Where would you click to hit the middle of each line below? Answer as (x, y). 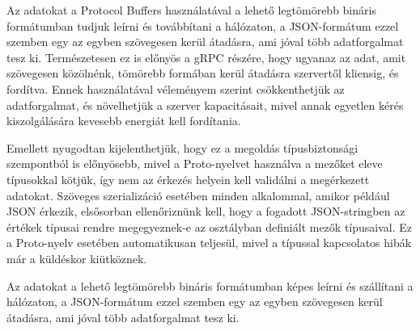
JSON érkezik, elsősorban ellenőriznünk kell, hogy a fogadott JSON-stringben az (206, 211)
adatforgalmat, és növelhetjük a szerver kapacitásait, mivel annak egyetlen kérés (205, 105)
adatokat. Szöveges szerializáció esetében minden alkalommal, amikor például (198, 195)
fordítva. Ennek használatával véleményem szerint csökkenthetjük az (176, 88)
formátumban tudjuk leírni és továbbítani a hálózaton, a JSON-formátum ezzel (203, 25)
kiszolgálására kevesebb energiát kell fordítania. (124, 121)
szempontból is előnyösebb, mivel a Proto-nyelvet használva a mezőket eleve (195, 163)
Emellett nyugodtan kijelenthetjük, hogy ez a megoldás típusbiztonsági (182, 147)
